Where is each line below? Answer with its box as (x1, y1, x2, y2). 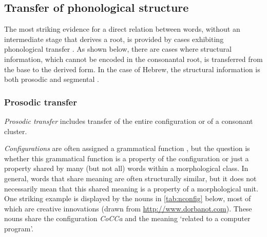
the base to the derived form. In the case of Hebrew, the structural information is (4, 63, 260, 74)
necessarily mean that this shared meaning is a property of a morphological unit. (4, 183, 258, 193)
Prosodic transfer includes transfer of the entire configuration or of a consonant (4, 115, 253, 126)
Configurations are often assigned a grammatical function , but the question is (4, 143, 250, 154)
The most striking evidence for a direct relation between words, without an (4, 24, 240, 34)
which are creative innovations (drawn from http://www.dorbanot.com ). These (4, 203, 252, 213)
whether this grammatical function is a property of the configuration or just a (4, 153, 249, 163)
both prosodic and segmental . (4, 74, 99, 84)
